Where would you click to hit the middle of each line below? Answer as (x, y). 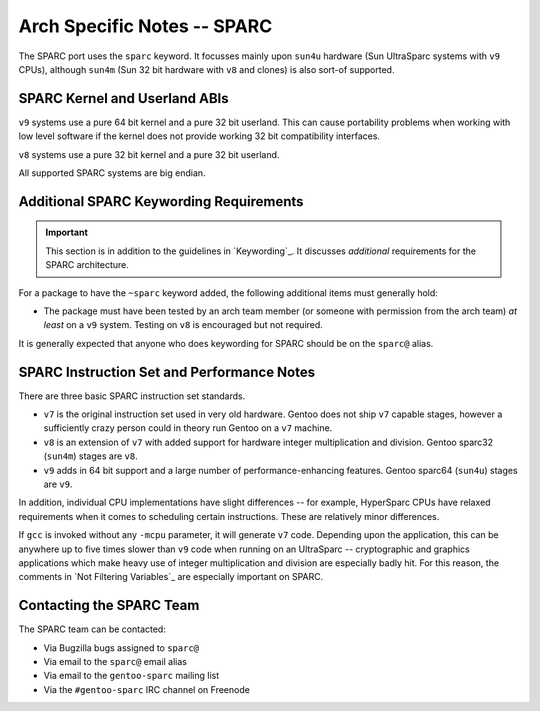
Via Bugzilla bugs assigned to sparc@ (121, 647)
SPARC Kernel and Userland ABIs (123, 98)
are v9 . (58, 484)
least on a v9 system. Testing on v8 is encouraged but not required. (183, 325)
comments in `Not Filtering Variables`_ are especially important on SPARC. (171, 577)
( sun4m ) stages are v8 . (91, 456)
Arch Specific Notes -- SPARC (145, 26)
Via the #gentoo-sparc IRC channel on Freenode (146, 689)
